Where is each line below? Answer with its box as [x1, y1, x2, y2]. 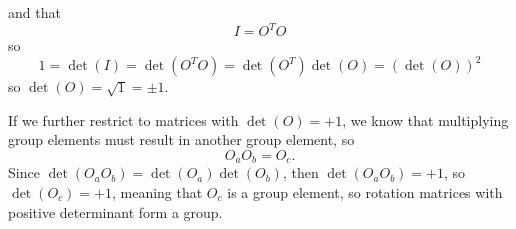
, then [282, 162, 319, 183]
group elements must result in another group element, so [8, 129, 355, 150]
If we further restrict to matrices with [8, 109, 239, 130]
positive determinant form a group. [8, 201, 223, 222]
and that [8, 2, 61, 22]
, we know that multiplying [342, 109, 509, 130]
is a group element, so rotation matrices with [227, 182, 503, 203]
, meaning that [111, 182, 203, 203]
